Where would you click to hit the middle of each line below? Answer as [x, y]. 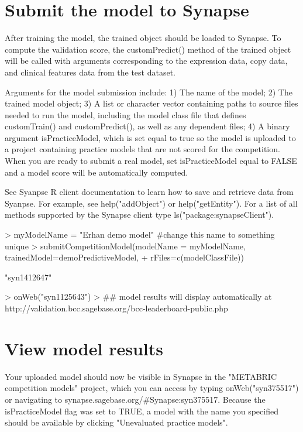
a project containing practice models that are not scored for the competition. [142, 149]
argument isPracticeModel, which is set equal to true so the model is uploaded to [150, 137]
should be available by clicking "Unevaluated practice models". [116, 422]
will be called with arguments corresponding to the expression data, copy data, [146, 61]
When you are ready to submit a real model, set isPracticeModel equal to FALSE [151, 161]
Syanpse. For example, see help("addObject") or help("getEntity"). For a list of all [151, 203]
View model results [84, 348]
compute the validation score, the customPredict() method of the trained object [148, 49]
